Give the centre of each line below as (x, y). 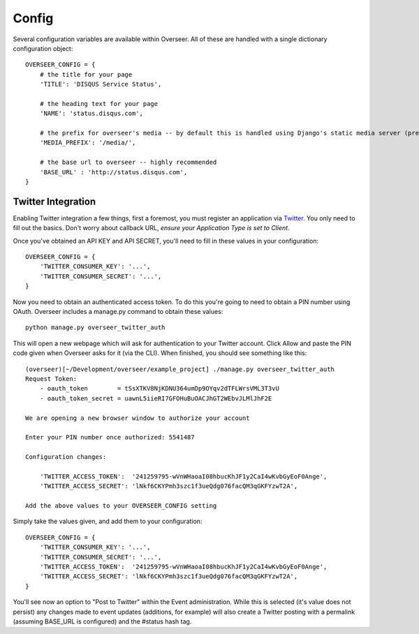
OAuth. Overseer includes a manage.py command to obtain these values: (118, 312)
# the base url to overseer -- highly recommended (128, 163)
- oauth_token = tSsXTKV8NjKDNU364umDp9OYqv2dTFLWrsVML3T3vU (159, 388)
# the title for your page (86, 74)
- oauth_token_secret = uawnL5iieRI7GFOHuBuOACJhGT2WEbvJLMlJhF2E (156, 398)
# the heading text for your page (99, 104)
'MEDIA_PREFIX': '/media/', (88, 143)
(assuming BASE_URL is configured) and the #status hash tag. (102, 621)
